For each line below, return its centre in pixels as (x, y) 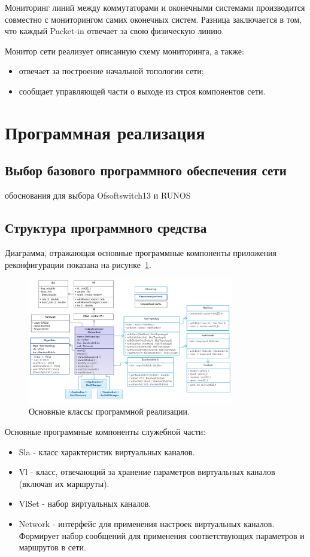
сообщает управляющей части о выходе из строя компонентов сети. (142, 91)
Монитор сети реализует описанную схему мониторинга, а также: (124, 51)
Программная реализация (105, 132)
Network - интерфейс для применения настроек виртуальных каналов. (147, 523)
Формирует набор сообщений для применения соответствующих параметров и (162, 535)
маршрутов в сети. (52, 547)
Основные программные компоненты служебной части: (105, 431)
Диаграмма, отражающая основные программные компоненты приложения (141, 252)
